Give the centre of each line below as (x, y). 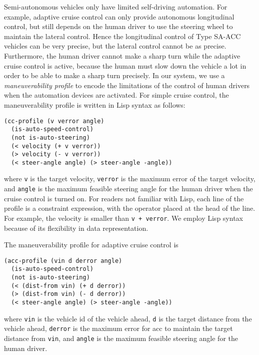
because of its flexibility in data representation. (76, 228)
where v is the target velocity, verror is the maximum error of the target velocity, (130, 179)
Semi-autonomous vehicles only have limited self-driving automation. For (116, 7)
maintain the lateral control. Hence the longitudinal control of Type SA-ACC (122, 36)
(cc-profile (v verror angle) (54, 121)
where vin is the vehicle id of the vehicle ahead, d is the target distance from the (128, 318)
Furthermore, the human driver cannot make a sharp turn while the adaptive (122, 55)
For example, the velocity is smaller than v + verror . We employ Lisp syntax (123, 218)
